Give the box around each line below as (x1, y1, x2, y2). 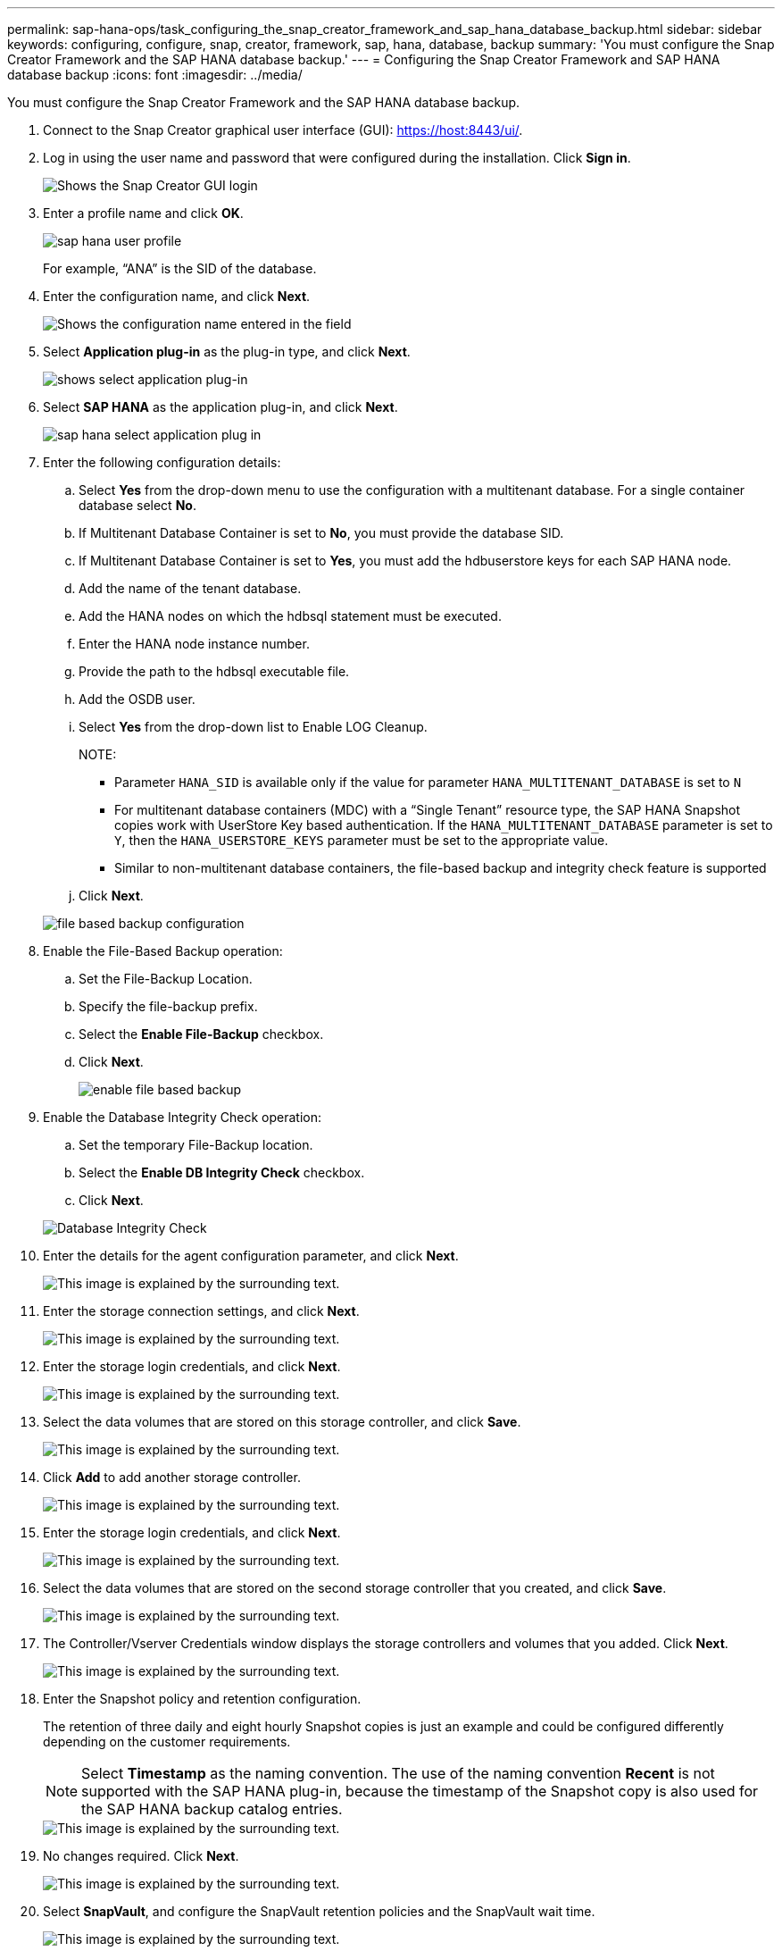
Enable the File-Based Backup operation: (43, 943, 283, 959)
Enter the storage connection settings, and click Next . (43, 1303, 360, 1319)
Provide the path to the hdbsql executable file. (79, 664, 350, 679)
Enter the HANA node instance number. (79, 636, 310, 651)
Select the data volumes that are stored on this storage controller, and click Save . (43, 1414, 521, 1429)
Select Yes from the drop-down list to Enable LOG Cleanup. (79, 719, 428, 734)
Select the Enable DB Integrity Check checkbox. (79, 1165, 365, 1180)
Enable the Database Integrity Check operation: (43, 1109, 321, 1125)
